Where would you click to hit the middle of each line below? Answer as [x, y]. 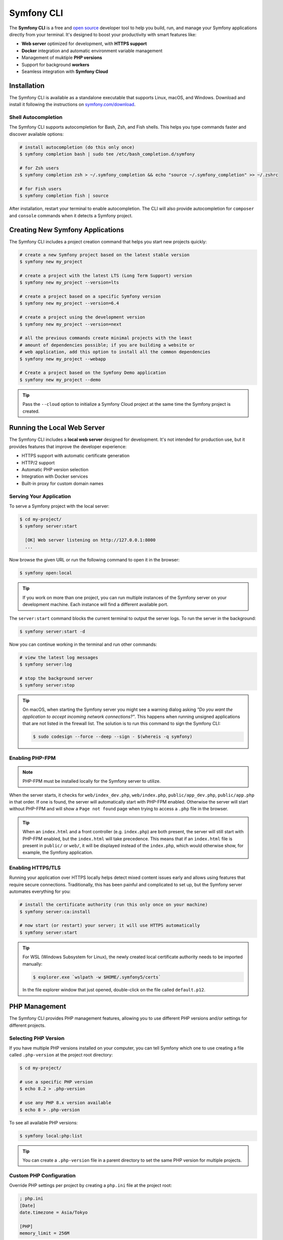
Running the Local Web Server [57, 428]
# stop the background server [56, 678]
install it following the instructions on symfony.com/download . [72, 105]
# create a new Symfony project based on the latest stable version [105, 255]
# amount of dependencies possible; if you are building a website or [107, 345]
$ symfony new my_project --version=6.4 [69, 303]
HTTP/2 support [38, 463]
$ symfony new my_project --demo [60, 380]
